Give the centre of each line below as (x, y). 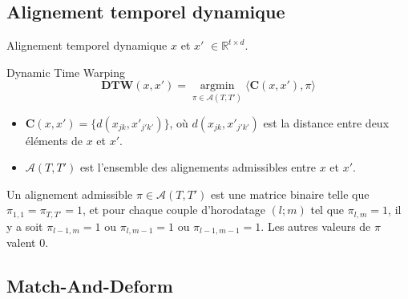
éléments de (54, 140)
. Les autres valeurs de (316, 226)
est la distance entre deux (326, 122)
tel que (327, 210)
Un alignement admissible (70, 194)
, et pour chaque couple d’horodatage (174, 210)
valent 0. (28, 242)
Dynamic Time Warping (66, 72)
